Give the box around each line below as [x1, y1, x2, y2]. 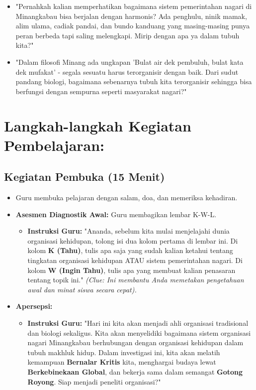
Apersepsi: [15, 301, 53, 311]
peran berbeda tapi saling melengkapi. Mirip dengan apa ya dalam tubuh [15, 30, 240, 40]
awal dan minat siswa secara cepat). [27, 284, 137, 294]
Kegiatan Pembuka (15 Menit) [4, 169, 165, 184]
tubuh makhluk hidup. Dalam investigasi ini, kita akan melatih [27, 347, 220, 357]
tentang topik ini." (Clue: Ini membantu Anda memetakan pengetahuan [27, 274, 244, 285]
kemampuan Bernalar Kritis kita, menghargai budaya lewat [27, 357, 216, 367]
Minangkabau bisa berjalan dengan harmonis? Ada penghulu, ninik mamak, [15, 10, 247, 21]
